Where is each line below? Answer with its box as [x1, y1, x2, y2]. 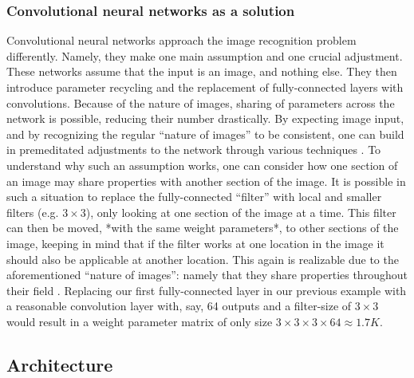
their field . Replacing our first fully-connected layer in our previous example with [6, 282, 407, 298]
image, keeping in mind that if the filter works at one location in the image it [6, 234, 384, 251]
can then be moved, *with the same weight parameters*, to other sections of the [6, 219, 399, 236]
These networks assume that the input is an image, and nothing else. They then [6, 63, 397, 80]
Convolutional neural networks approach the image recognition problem [6, 32, 357, 49]
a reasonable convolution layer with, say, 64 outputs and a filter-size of [6, 297, 352, 314]
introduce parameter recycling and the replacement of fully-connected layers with [6, 79, 404, 95]
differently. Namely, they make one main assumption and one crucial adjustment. [6, 47, 403, 64]
